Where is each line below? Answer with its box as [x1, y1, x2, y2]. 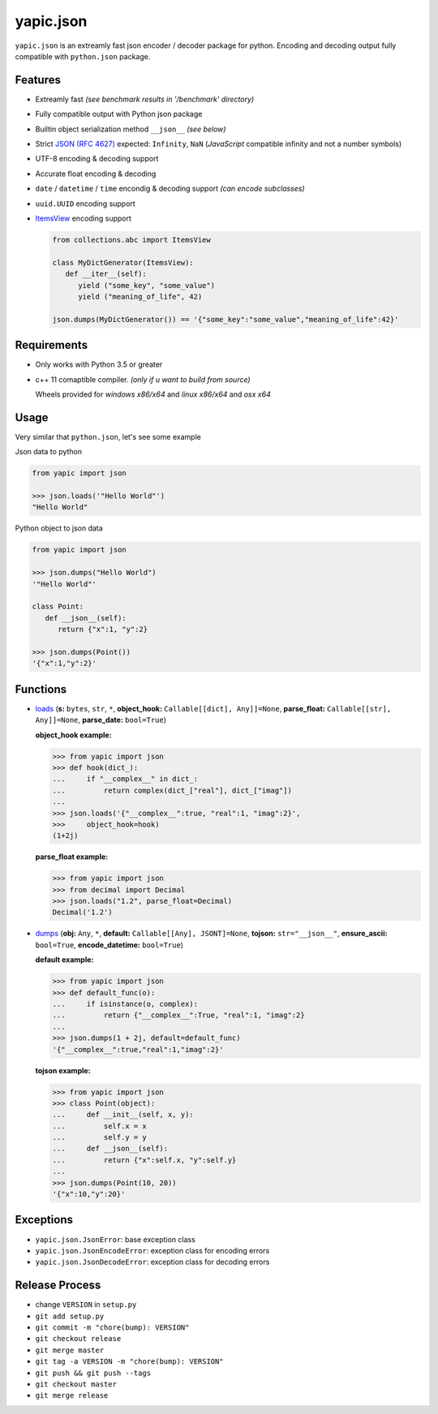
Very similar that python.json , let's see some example [15, 432, 202, 441]
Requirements [15, 338, 88, 352]
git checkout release [35, 1334, 122, 1343]
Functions [15, 682, 67, 696]
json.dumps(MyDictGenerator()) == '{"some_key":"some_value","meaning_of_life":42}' [52, 315, 399, 324]
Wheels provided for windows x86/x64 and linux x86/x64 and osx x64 [35, 389, 271, 399]
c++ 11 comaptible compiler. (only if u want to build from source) [35, 374, 251, 385]
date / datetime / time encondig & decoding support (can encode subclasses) [35, 183, 305, 194]
